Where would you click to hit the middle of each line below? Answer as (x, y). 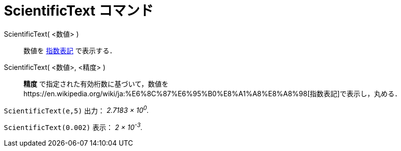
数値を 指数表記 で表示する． (70, 50)
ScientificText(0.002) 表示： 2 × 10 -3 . (73, 127)
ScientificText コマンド (79, 11)
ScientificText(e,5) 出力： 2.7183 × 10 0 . (77, 110)
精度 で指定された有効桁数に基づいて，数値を (96, 84)
